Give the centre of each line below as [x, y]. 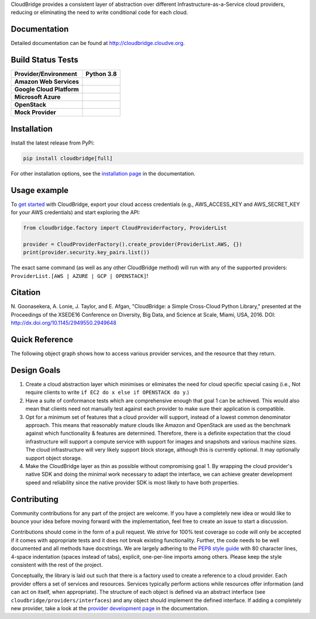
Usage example [40, 190]
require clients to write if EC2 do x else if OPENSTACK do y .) [107, 393]
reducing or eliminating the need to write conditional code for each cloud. [99, 12]
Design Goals [36, 370]
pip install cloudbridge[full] [68, 158]
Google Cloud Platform [47, 90]
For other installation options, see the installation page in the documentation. [103, 173]
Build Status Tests [44, 60]
